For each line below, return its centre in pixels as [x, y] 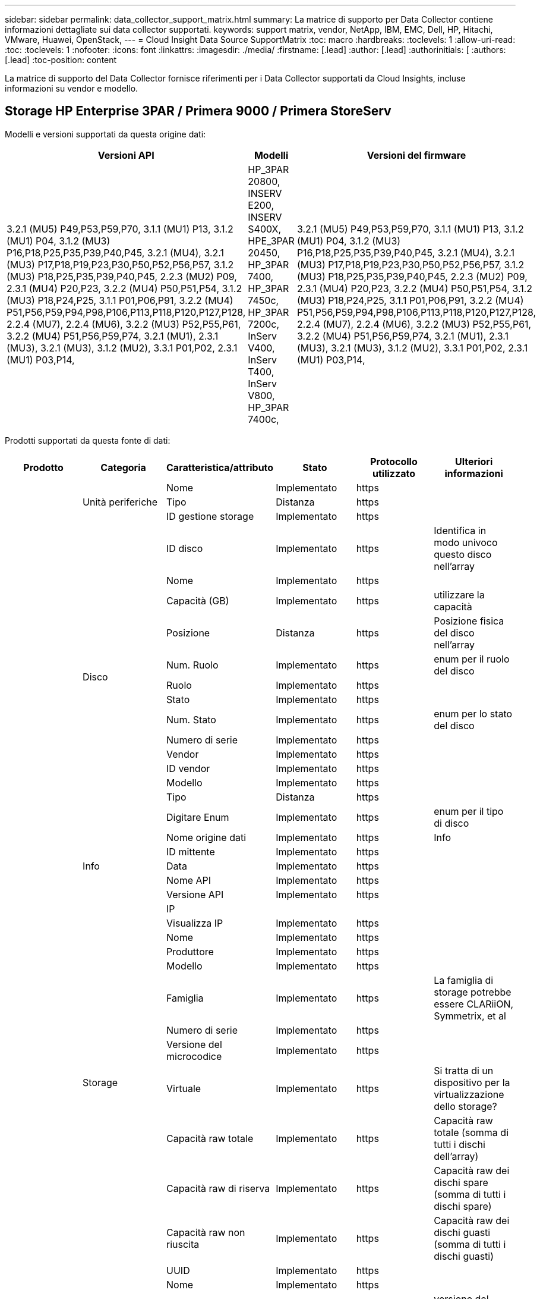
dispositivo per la [472, 1082]
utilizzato [394, 473]
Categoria [123, 467]
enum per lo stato [473, 713]
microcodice [194, 1056]
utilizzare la [459, 594]
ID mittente [191, 851]
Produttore [190, 951]
